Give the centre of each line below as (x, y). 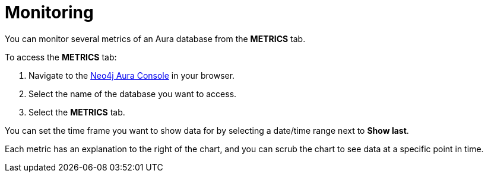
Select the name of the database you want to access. (133, 94)
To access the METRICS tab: (61, 57)
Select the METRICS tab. (77, 112)
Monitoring (49, 12)
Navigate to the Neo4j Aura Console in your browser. (132, 75)
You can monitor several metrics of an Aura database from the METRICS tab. (155, 38)
